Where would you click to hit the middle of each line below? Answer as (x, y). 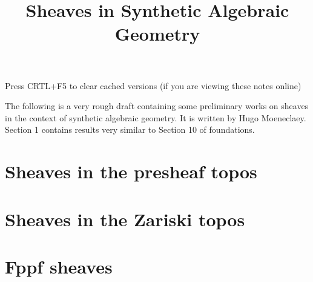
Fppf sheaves (59, 266)
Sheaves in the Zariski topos (125, 219)
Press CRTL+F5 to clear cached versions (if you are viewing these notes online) (153, 85)
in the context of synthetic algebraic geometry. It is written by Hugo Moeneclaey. (156, 117)
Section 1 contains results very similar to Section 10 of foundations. (130, 129)
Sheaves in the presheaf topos (131, 171)
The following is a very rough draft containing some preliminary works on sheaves (157, 106)
